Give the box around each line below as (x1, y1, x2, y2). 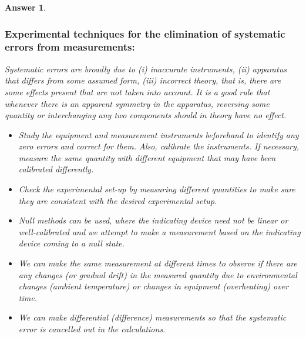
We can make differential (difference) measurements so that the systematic (18, 311, 287, 323)
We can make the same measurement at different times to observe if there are (18, 257, 297, 269)
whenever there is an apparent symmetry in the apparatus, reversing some (5, 97, 270, 109)
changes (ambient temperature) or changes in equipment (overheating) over (18, 280, 289, 292)
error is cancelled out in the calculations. (18, 323, 166, 335)
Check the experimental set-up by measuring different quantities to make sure (18, 183, 295, 195)
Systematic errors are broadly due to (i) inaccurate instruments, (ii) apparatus (5, 62, 287, 75)
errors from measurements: (5, 39, 135, 54)
